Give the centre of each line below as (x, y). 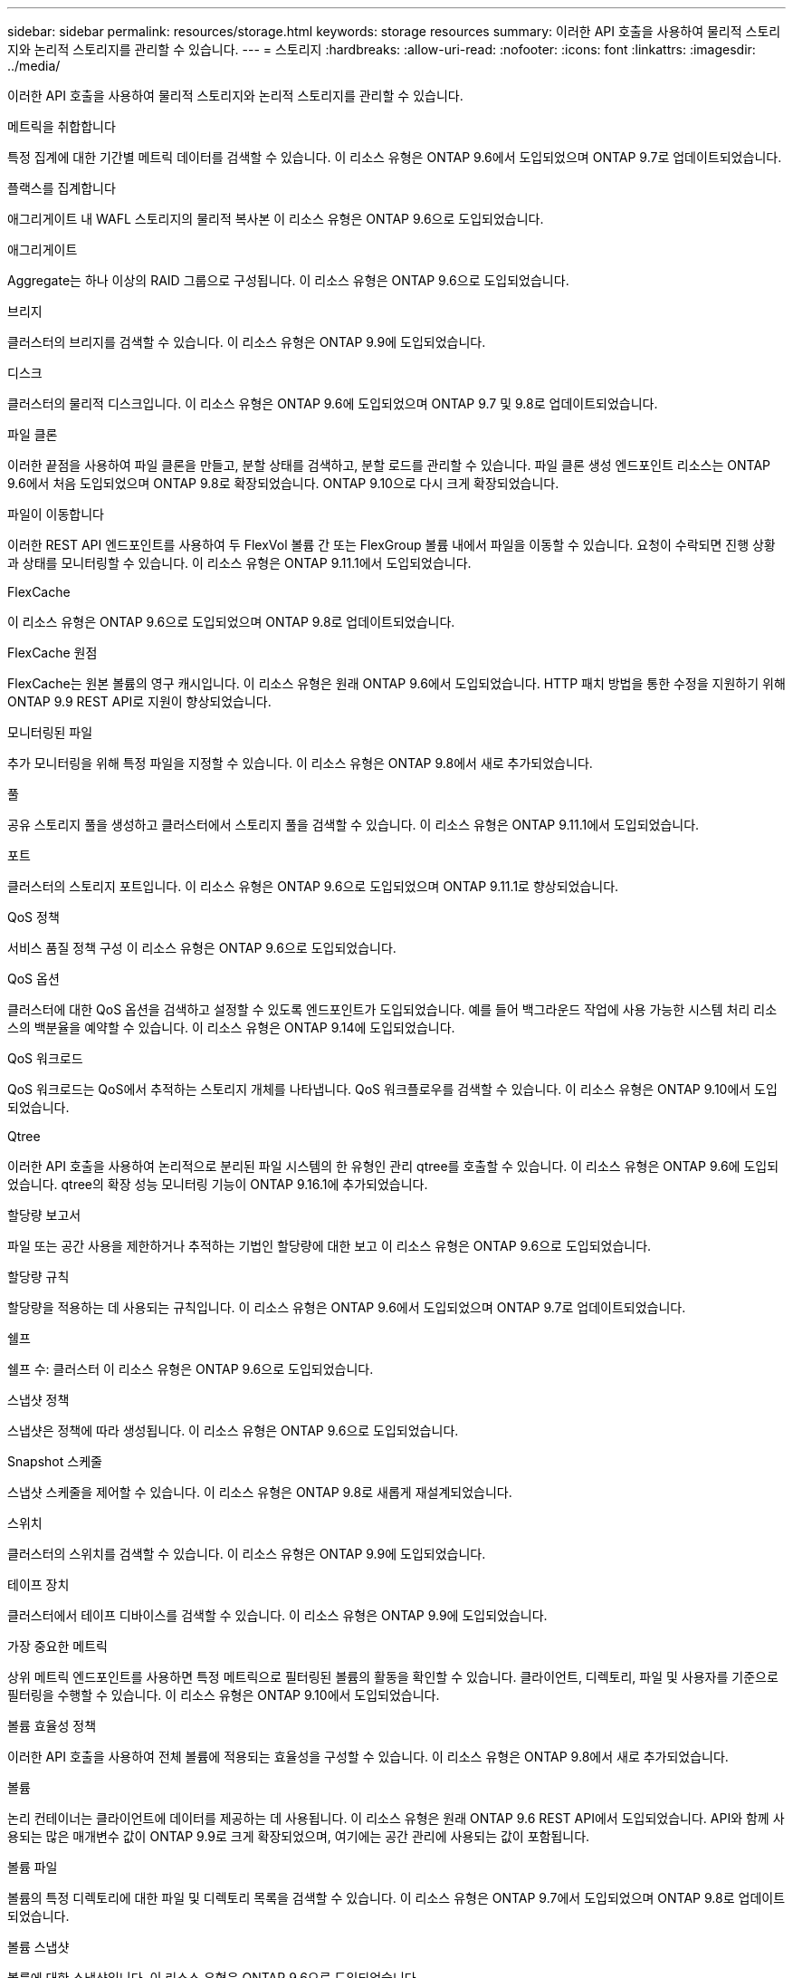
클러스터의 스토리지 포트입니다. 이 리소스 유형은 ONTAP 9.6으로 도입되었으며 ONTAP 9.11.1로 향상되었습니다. (313, 886)
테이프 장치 (38, 1584)
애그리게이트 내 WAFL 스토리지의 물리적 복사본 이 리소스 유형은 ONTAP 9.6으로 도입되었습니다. (276, 219)
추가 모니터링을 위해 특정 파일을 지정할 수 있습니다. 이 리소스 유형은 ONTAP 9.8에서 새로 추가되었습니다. (300, 763)
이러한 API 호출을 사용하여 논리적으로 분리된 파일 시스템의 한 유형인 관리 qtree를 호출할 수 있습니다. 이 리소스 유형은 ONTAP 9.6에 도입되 (393, 1166)
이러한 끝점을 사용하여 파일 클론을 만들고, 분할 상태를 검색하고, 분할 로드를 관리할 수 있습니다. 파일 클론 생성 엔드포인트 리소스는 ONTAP (389, 465)
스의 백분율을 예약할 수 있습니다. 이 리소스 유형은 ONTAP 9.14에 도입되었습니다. (231, 1027)
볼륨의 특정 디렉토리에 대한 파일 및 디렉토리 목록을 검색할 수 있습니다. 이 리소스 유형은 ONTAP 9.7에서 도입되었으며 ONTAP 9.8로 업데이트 (396, 1898)
